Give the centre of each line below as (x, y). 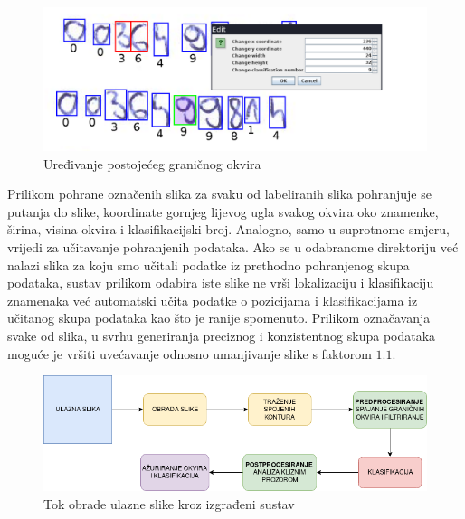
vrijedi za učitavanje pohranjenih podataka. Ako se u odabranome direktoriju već (233, 246)
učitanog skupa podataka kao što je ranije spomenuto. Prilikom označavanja (219, 318)
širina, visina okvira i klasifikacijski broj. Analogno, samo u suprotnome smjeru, (228, 229)
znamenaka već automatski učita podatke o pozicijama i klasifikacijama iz (213, 300)
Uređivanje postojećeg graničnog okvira (152, 163)
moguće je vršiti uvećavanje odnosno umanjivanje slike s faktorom (190, 353)
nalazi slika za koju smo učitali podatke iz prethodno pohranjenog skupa (209, 264)
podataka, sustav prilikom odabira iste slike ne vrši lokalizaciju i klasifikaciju (221, 283)
